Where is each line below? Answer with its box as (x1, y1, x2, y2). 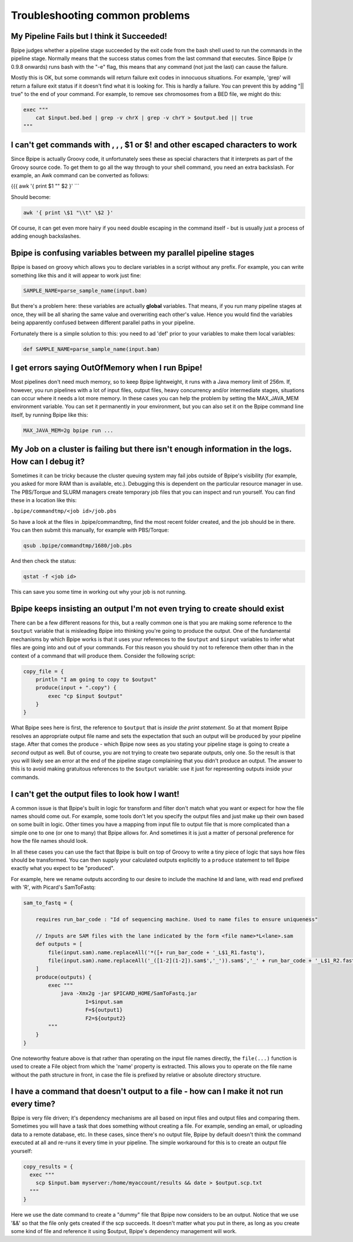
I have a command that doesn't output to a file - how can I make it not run (11, 1087, 284, 1097)
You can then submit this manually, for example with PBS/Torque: (11, 527, 169, 534)
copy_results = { (23, 1163, 74, 1170)
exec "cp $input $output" (48, 692, 123, 699)
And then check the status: (11, 557, 76, 564)
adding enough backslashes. (11, 233, 81, 240)
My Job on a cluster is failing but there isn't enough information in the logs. (11, 444, 292, 454)
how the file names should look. (11, 838, 88, 845)
